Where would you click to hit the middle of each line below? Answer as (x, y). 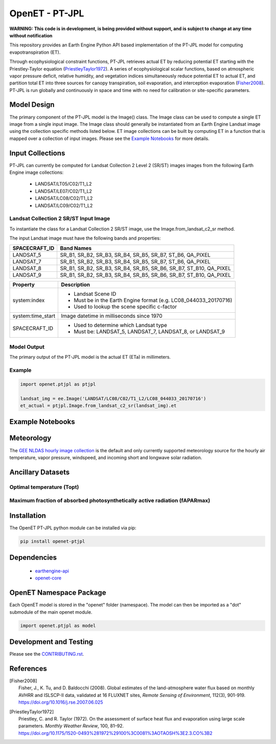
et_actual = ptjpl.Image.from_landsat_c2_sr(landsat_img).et (98, 405)
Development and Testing (51, 642)
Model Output (27, 346)
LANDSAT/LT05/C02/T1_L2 (63, 184)
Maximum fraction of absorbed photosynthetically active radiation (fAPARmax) (110, 501)
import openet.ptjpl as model (58, 625)
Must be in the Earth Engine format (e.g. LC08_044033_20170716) (153, 300)
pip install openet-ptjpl (53, 541)
